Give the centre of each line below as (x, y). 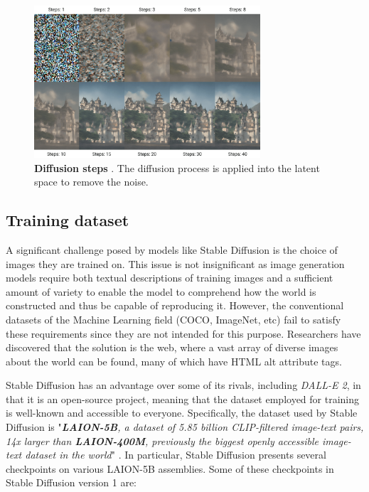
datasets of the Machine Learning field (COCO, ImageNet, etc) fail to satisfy (173, 319)
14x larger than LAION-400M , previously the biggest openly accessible (162, 440)
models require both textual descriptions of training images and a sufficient (170, 278)
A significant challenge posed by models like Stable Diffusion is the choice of (172, 249)
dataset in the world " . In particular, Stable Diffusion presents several (176, 455)
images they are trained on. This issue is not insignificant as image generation (175, 263)
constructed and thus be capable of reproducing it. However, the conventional (175, 305)
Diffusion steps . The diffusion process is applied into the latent (177, 167)
